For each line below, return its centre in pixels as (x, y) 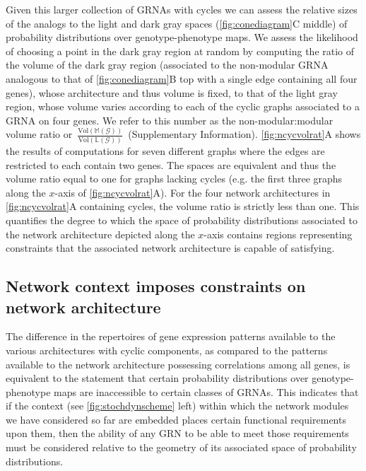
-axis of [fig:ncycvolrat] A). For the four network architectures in (193, 192)
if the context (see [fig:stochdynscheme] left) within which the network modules (177, 406)
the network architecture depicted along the (100, 234)
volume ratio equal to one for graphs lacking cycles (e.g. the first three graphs (174, 179)
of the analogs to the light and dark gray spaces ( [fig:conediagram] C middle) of (177, 23)
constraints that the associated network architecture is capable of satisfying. (170, 248)
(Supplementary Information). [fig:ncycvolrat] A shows (244, 134)
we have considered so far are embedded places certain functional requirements (176, 419)
